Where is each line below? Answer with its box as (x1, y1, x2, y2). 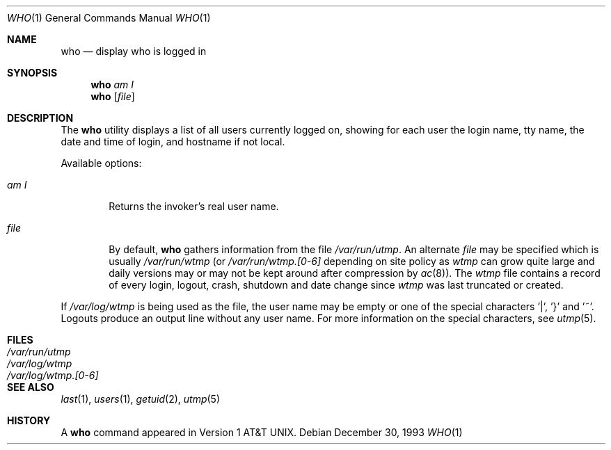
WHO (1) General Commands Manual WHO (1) (7, 12, 211, 24)
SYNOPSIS (7, 67, 58, 79)
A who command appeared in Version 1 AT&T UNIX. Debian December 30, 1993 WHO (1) (61, 426, 463, 438)
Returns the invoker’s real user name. (109, 200, 279, 212)
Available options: (61, 157, 142, 169)
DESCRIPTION (7, 112, 74, 124)
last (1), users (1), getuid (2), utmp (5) (61, 393, 221, 405)
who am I (90, 79, 134, 90)
